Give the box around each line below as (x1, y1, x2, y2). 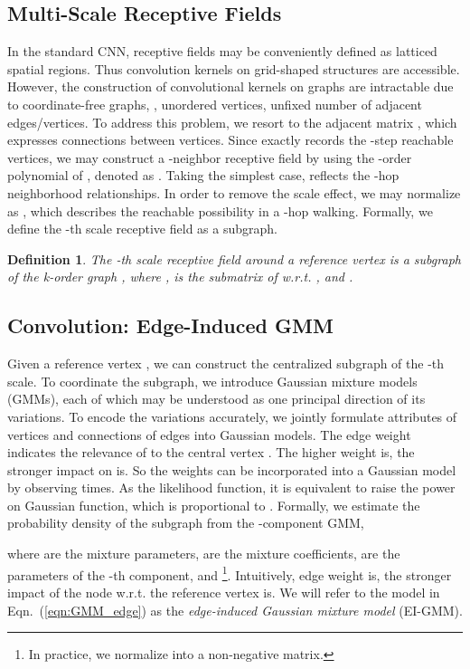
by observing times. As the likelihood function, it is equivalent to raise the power (7, 478, 456, 497)
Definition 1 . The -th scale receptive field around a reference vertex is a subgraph (7, 249, 461, 268)
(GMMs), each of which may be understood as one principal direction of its (7, 389, 426, 408)
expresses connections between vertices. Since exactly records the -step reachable (7, 130, 454, 149)
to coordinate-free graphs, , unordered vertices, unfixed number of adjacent (7, 94, 422, 113)
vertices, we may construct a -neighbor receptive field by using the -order (7, 148, 412, 167)
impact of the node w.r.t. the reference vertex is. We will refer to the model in (7, 582, 440, 601)
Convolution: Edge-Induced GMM (7, 311, 334, 339)
